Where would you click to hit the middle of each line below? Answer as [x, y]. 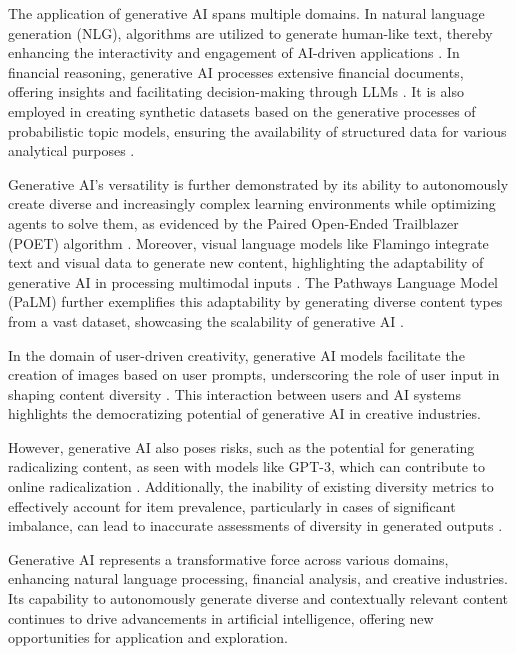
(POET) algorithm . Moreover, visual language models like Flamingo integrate [248, 242]
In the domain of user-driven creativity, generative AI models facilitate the [236, 354]
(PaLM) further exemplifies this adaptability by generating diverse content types [255, 301]
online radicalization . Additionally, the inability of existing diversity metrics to [251, 486]
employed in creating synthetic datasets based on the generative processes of [242, 110]
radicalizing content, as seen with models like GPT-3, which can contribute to [246, 466]
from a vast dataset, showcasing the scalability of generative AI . [206, 320]
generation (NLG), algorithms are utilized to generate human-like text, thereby [250, 32]
